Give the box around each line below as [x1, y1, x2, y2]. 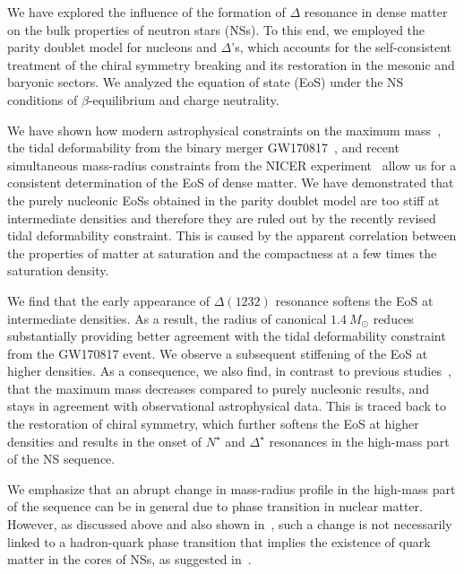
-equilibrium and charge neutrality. [88, 90, 279, 109]
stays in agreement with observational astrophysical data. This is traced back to [7, 396, 446, 415]
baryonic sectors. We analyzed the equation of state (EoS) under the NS [7, 73, 404, 91]
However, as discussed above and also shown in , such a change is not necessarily [7, 515, 452, 534]
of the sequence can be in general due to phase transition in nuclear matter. [7, 497, 423, 516]
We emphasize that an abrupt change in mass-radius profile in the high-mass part [7, 479, 456, 498]
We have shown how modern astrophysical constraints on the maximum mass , [7, 120, 442, 139]
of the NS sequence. [7, 449, 116, 468]
